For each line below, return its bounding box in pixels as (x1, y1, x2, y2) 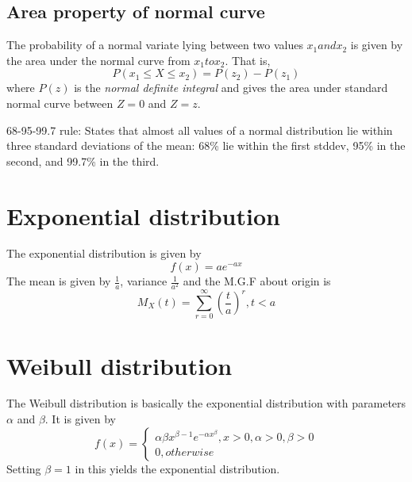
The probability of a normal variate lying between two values (6, 36, 303, 53)
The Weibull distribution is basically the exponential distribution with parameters (6, 395, 406, 411)
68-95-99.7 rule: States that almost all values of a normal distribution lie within (6, 121, 393, 138)
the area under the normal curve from (6, 52, 191, 68)
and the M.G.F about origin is (183, 273, 331, 289)
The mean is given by (6, 273, 111, 289)
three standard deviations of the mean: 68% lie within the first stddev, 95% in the (6, 137, 406, 154)
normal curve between (6, 94, 114, 111)
